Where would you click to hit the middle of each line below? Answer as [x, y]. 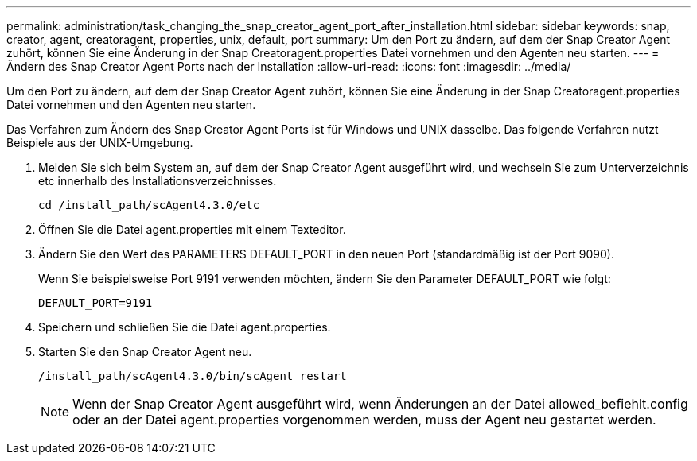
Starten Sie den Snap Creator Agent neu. [145, 352]
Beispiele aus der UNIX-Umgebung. [100, 143]
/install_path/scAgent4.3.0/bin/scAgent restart [193, 376]
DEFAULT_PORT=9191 [95, 303]
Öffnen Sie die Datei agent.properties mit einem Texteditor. [192, 229]
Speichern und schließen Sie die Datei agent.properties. [185, 327]
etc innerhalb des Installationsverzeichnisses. [158, 181]
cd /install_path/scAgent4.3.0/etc [149, 205]
